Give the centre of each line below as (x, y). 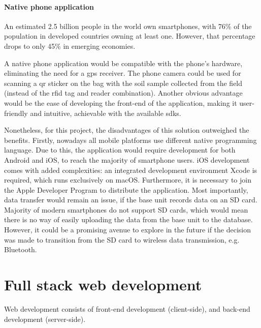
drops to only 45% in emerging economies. (70, 46)
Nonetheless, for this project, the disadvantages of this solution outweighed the (127, 130)
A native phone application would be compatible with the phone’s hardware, (123, 63)
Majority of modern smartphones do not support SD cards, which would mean (126, 209)
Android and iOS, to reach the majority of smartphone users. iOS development (127, 159)
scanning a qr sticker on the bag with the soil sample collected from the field (123, 83)
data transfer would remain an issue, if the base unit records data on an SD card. (131, 200)
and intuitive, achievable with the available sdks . (106, 113)
